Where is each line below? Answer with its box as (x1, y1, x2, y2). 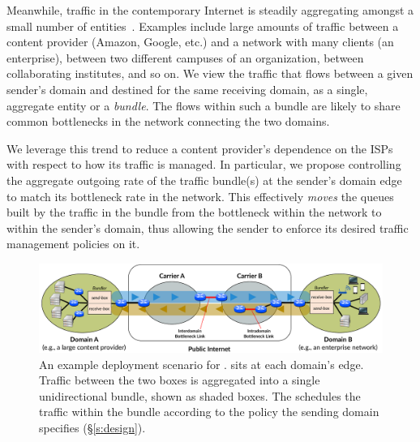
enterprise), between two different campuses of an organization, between (6, 49, 364, 66)
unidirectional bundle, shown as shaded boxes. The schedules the (39, 387, 361, 404)
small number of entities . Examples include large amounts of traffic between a (6, 17, 399, 34)
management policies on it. (6, 235, 140, 252)
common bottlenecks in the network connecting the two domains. (6, 113, 330, 130)
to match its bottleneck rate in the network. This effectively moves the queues (6, 187, 394, 204)
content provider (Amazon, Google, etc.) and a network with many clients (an (6, 33, 394, 50)
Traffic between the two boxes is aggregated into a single (39, 371, 320, 388)
